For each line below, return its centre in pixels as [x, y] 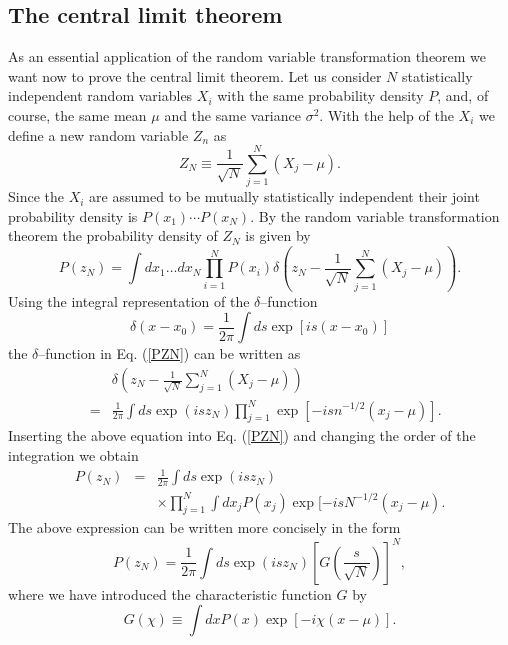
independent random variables [100, 95]
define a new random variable [98, 134]
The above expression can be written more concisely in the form [204, 527]
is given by [278, 235]
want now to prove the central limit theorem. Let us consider [195, 75]
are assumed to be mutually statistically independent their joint [284, 196]
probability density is [73, 215]
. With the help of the [386, 114]
